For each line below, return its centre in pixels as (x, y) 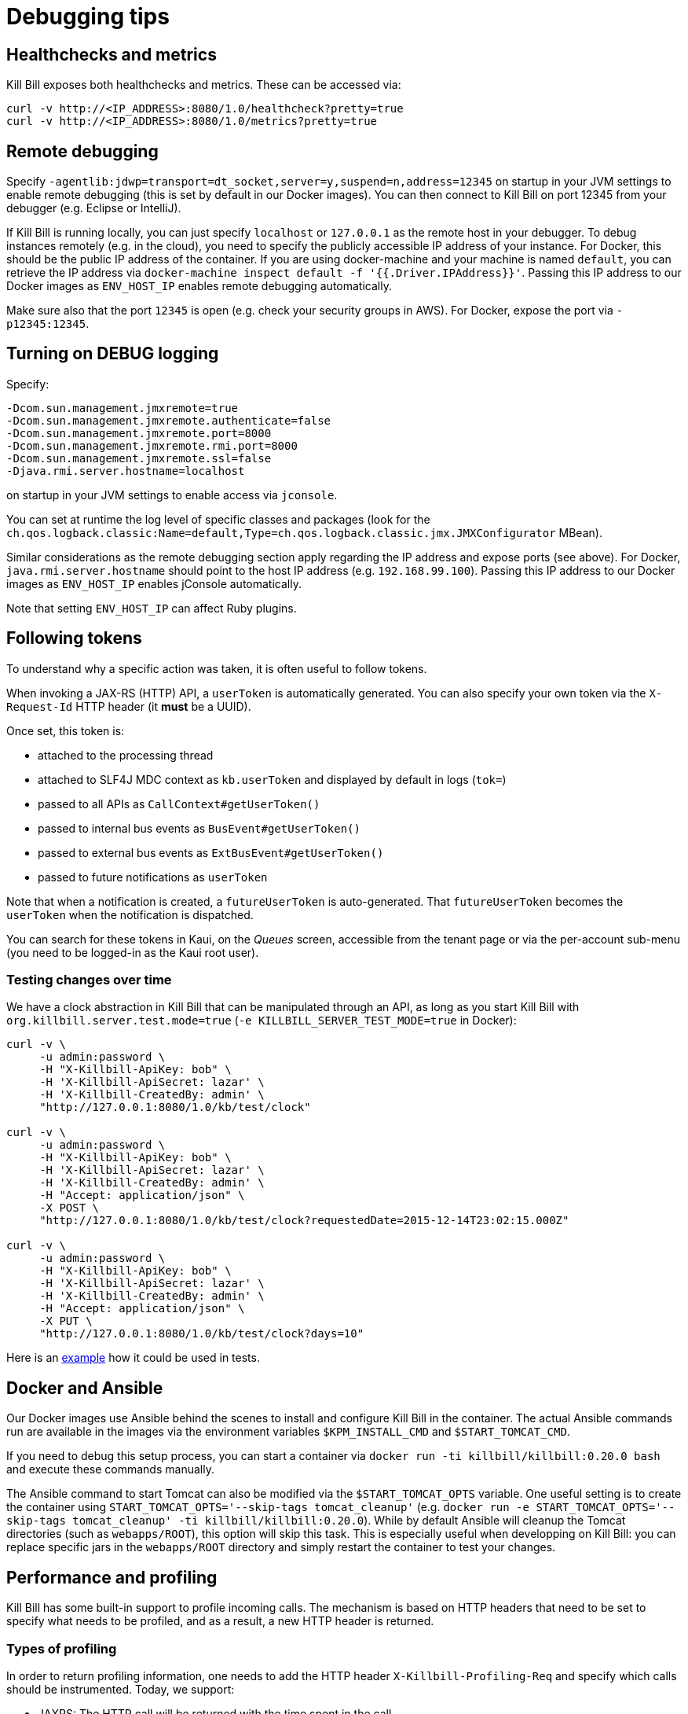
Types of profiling (62, 1648)
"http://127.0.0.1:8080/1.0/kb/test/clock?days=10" (202, 1334)
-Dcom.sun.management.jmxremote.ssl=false (139, 458)
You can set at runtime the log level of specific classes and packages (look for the (218, 519)
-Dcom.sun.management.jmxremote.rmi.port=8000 (152, 445)
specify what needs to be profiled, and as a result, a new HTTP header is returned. (220, 1621)
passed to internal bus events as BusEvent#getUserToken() (199, 828)
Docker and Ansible (85, 1388)
